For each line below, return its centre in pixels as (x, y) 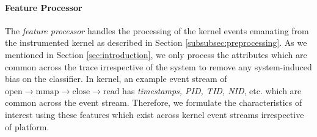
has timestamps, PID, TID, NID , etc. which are (212, 90)
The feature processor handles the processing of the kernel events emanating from (157, 30)
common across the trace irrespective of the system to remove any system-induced (158, 66)
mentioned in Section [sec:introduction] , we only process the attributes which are (156, 54)
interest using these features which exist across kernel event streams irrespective (155, 114)
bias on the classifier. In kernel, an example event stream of (116, 79)
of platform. (27, 126)
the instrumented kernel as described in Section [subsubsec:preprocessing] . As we (156, 43)
